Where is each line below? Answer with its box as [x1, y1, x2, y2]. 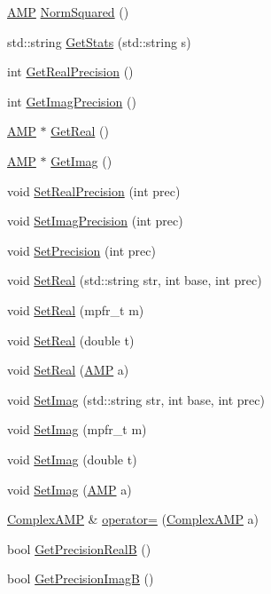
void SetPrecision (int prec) [7, 241, 156, 259]
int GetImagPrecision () [7, 91, 136, 110]
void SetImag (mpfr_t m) [7, 420, 147, 439]
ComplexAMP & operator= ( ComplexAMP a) [7, 510, 259, 528]
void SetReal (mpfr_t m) [7, 300, 144, 319]
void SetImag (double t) [7, 449, 137, 468]
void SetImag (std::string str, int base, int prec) [7, 390, 265, 408]
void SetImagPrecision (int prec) [7, 211, 183, 230]
